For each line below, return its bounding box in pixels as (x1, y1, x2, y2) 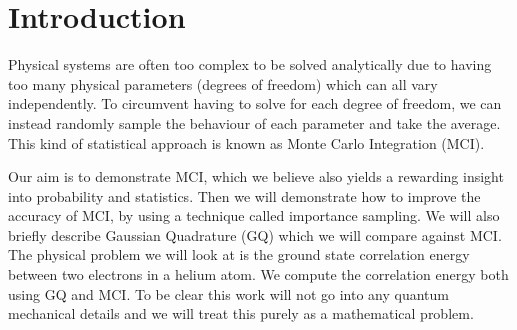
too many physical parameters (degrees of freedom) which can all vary (8, 73, 438, 94)
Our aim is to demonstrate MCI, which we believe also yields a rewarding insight (8, 166, 504, 187)
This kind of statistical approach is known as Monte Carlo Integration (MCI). (8, 132, 485, 153)
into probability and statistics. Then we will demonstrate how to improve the (8, 185, 481, 206)
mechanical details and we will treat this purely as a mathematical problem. (8, 303, 474, 324)
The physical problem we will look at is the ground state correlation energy (8, 244, 470, 265)
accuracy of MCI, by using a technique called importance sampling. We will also (8, 205, 500, 226)
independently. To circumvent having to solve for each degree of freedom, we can (8, 93, 502, 114)
